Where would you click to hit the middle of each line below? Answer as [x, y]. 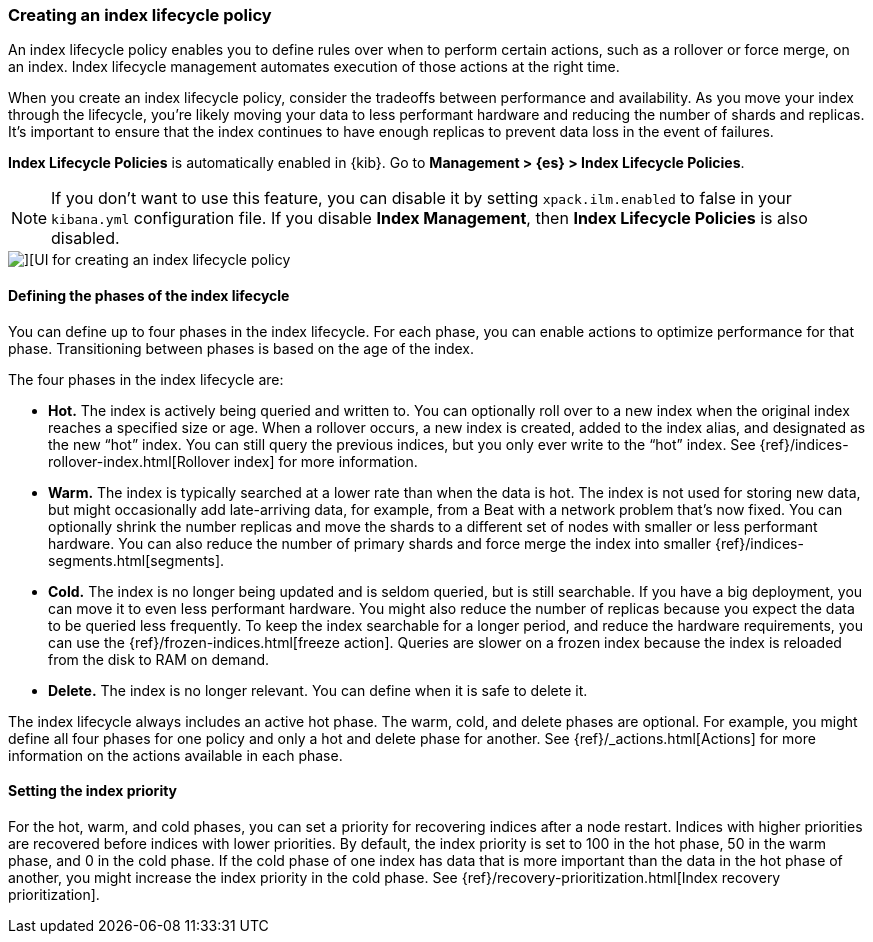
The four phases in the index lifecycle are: [146, 379]
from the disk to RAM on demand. [159, 659]
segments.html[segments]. [136, 560]
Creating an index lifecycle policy [140, 15]
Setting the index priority [93, 791]
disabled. [85, 238]
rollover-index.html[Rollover [139, 461]
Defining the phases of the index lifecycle [149, 295]
